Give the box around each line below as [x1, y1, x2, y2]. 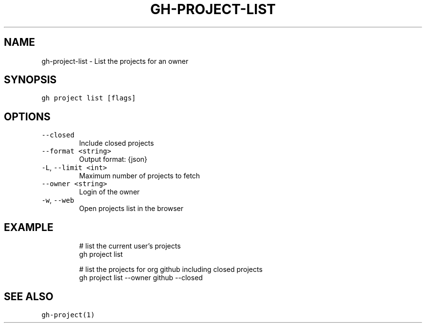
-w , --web [41, 196, 74, 205]
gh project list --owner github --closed [79, 273, 203, 282]
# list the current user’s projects [79, 242, 181, 250]
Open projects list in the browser [79, 204, 184, 213]
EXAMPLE [4, 221, 53, 233]
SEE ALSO [4, 290, 53, 303]
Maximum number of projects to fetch [79, 172, 200, 180]
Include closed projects [79, 139, 154, 148]
